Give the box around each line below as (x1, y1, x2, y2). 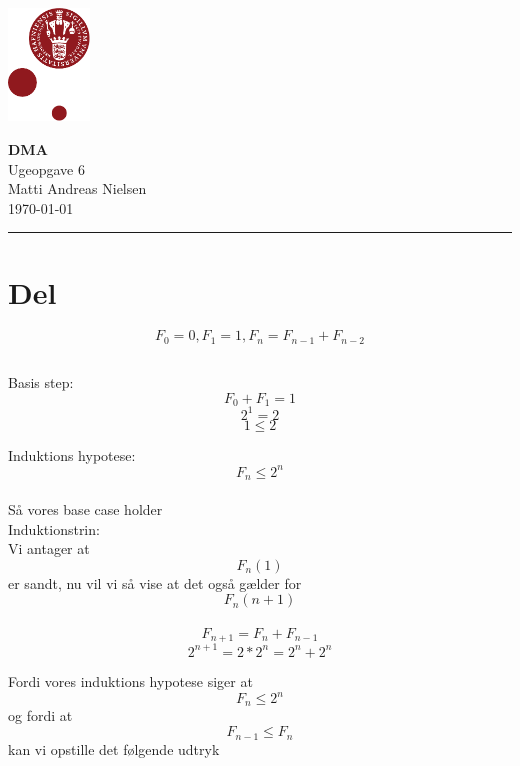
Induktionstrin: (8, 518, 100, 539)
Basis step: (8, 372, 74, 393)
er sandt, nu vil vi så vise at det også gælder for (8, 572, 302, 593)
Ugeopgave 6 (8, 158, 85, 179)
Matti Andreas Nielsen (8, 178, 147, 199)
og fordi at (8, 705, 73, 726)
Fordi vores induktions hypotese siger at (8, 670, 253, 691)
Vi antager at (8, 538, 90, 559)
